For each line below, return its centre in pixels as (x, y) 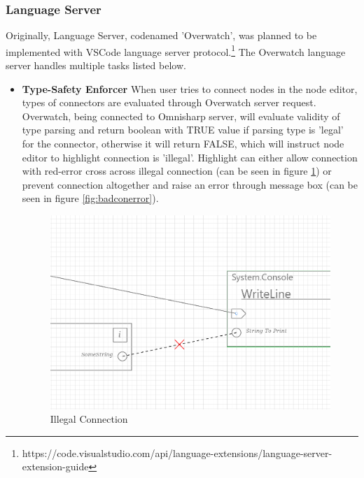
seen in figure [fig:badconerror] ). (90, 198)
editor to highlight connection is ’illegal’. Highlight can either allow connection (190, 157)
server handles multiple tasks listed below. (96, 65)
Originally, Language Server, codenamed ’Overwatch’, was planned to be (161, 35)
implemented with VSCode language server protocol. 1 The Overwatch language (176, 50)
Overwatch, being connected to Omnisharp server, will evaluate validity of (181, 116)
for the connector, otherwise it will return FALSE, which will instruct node (183, 144)
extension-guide (55, 466)
